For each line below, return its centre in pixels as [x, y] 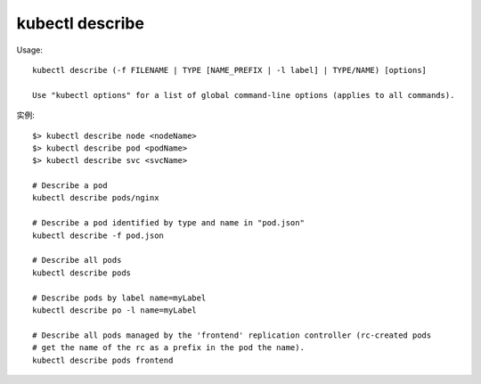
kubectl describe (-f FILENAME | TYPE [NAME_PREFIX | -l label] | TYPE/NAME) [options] [230, 70]
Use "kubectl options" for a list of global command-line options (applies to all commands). [244, 95]
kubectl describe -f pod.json [98, 235]
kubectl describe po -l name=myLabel [115, 310]
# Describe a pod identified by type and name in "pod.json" [168, 223]
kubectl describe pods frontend [103, 360]
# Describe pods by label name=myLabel [119, 298]
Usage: [30, 50]
